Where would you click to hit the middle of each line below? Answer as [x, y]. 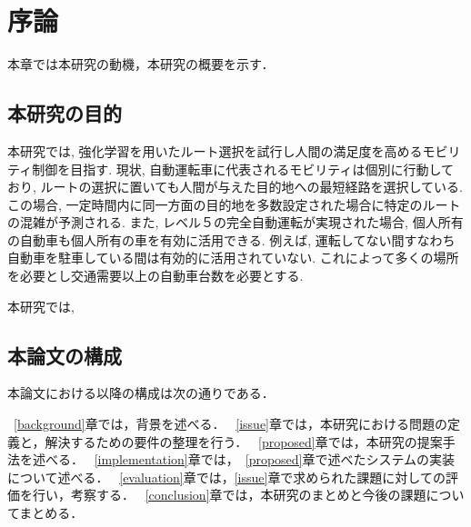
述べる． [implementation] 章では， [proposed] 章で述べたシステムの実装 [244, 459]
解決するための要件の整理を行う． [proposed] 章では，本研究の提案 [244, 441]
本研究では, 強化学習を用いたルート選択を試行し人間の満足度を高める [215, 150]
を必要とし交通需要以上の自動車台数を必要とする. [155, 276]
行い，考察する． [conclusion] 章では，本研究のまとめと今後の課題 [229, 495]
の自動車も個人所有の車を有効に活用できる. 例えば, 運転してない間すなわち [231, 239]
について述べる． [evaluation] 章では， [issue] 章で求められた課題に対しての [226, 477]
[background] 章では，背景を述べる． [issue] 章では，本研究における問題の [231, 424]
